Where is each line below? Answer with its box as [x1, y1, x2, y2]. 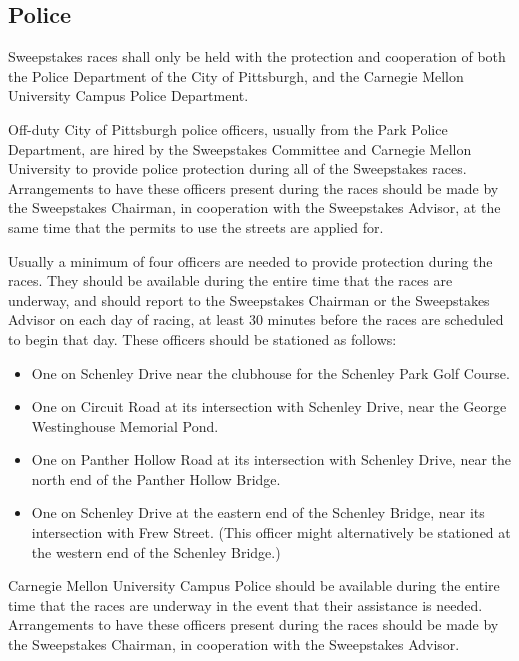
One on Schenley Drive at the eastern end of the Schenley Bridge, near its [31, 502, 485, 523]
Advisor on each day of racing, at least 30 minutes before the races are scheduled [8, 309, 504, 330]
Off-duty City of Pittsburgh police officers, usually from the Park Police [8, 118, 448, 139]
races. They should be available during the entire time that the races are [8, 270, 453, 291]
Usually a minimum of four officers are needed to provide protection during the [8, 250, 493, 271]
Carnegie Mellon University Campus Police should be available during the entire [8, 575, 500, 596]
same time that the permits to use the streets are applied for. [8, 216, 384, 237]
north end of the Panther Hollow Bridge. [31, 468, 281, 489]
